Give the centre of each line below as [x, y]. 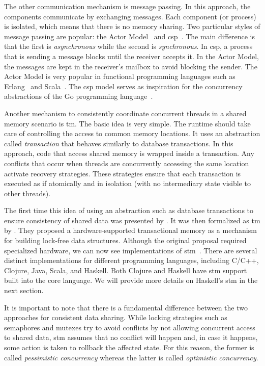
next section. [24, 290]
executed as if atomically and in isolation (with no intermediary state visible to [127, 183]
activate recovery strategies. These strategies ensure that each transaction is [123, 173]
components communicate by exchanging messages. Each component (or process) [130, 16]
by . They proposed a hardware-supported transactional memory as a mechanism [130, 230]
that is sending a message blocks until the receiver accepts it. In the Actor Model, [132, 56]
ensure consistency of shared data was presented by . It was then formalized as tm [132, 220]
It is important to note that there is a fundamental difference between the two [126, 307]
